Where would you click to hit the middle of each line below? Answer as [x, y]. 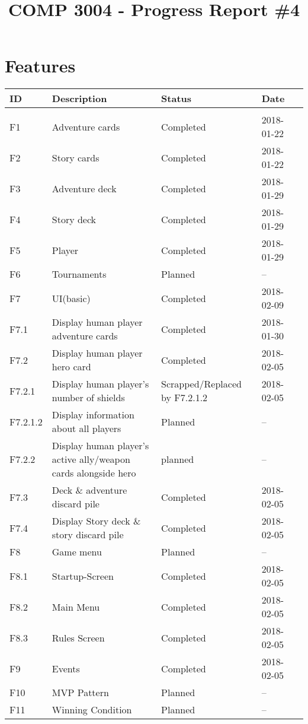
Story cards [76, 157]
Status [177, 99]
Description [79, 99]
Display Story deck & [96, 521]
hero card [71, 367]
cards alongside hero [94, 473]
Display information [93, 415]
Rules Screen [78, 637]
